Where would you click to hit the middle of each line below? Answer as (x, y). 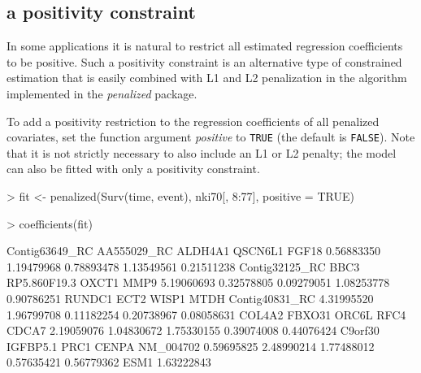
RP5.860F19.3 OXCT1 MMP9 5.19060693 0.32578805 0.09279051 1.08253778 (198, 282)
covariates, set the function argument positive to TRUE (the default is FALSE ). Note (211, 137)
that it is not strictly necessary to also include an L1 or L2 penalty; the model (202, 152)
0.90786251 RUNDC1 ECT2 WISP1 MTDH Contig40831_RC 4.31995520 (190, 298)
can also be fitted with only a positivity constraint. (133, 169)
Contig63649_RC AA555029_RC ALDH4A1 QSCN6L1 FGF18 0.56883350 (193, 251)
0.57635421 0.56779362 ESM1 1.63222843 (109, 362)
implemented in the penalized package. (102, 93)
